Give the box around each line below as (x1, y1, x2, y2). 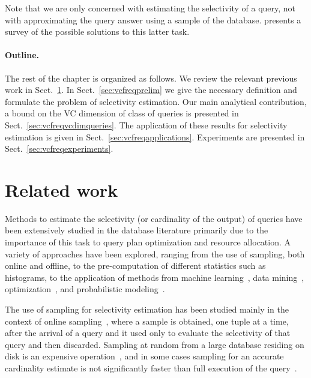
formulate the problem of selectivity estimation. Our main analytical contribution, (5, 95, 307, 107)
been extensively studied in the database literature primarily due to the (5, 224, 268, 236)
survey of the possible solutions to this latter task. (5, 25, 190, 38)
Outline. (5, 49, 40, 61)
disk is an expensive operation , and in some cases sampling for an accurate (5, 350, 284, 362)
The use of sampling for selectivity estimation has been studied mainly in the (5, 303, 289, 316)
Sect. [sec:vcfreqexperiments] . (5, 142, 113, 155)
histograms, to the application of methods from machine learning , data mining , (5, 271, 304, 283)
